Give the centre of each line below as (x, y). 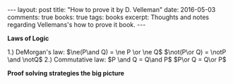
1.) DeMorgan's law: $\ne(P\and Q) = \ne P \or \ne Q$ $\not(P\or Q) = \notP (117, 52)
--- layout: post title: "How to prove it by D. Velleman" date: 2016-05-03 (112, 10)
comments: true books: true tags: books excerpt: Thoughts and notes (108, 17)
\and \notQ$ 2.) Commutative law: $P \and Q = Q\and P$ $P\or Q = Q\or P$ (117, 59)
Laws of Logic (28, 38)
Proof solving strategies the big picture (66, 73)
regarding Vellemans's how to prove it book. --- (77, 25)
